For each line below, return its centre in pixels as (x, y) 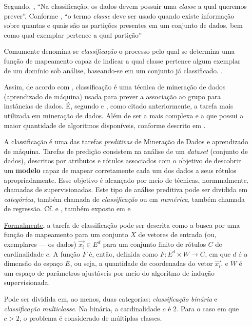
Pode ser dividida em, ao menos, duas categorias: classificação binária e (111, 299)
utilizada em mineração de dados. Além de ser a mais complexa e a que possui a (124, 115)
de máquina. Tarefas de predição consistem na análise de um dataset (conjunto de (126, 151)
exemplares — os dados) (40, 244)
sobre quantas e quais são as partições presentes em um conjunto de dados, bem (123, 25)
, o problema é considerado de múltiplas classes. (91, 318)
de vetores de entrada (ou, (177, 234)
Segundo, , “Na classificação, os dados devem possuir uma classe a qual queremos (126, 6)
